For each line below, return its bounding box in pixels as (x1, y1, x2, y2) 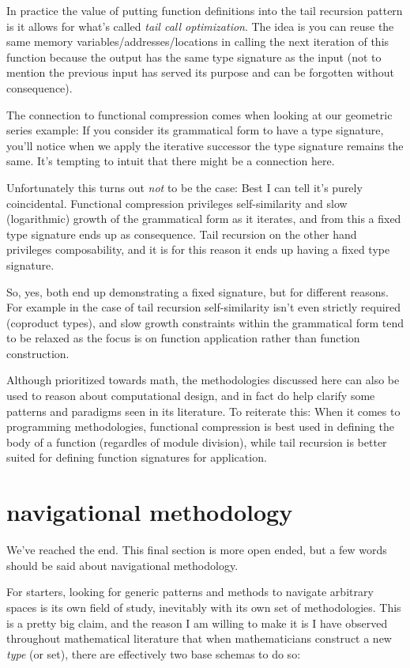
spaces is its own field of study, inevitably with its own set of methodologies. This (6, 598, 401, 615)
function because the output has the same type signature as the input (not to (6, 48, 382, 65)
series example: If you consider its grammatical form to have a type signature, (6, 122, 384, 138)
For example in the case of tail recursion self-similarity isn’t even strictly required (6, 299, 401, 315)
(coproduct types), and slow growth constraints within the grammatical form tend (6, 314, 404, 330)
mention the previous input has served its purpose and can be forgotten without (6, 64, 394, 81)
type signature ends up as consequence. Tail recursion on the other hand (6, 225, 357, 242)
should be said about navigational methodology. (6, 557, 239, 573)
